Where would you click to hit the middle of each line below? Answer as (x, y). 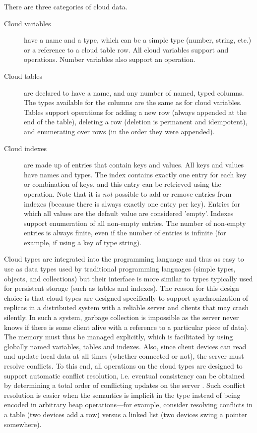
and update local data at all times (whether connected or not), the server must (124, 356)
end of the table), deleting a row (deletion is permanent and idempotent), (136, 122)
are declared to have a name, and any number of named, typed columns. (134, 92)
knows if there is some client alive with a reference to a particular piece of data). (127, 327)
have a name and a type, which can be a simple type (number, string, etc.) (138, 40)
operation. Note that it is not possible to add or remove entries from (128, 193)
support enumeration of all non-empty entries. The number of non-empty (135, 223)
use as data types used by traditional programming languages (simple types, (120, 269)
